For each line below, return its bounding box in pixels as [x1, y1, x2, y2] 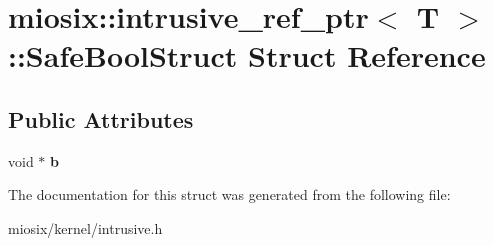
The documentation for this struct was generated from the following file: [8, 184, 451, 205]
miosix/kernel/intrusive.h [8, 217, 163, 238]
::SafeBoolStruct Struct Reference [8, 35, 486, 76]
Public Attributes [8, 103, 194, 134]
